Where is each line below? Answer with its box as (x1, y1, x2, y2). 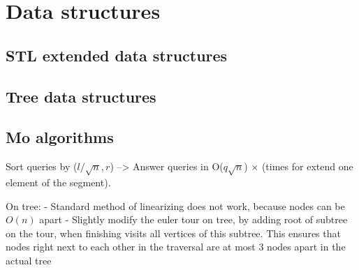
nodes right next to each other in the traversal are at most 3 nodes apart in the (6, 239, 346, 254)
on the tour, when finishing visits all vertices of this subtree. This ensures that (6, 225, 341, 240)
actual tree (6, 253, 52, 267)
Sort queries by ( (6, 159, 78, 174)
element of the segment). (6, 174, 111, 189)
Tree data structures (6, 85, 156, 107)
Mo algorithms (6, 126, 114, 148)
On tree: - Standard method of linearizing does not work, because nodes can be (6, 198, 345, 213)
